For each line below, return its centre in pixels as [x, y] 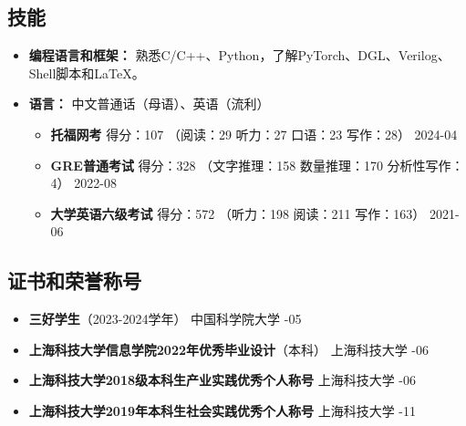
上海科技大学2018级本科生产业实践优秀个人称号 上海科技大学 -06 [222, 380]
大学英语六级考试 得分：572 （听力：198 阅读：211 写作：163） [238, 213]
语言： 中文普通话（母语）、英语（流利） [149, 104]
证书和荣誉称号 [74, 281]
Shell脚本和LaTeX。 [87, 73]
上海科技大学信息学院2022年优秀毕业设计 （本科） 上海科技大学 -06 [228, 349]
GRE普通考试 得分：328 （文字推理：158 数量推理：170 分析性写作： [257, 165]
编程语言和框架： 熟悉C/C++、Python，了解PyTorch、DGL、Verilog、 [239, 55]
